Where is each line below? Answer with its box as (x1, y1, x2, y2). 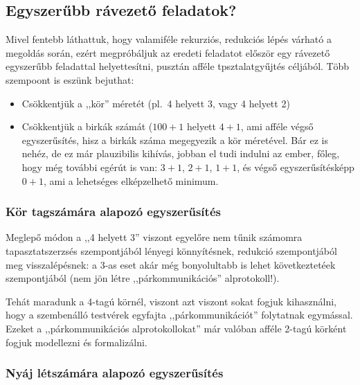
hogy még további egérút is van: (21, 159, 158, 174)
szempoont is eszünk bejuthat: (6, 72, 134, 87)
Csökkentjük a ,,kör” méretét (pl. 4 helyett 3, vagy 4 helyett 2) (21, 96, 290, 110)
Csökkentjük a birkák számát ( (21, 119, 153, 134)
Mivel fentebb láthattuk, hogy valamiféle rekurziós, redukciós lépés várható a (6, 32, 332, 46)
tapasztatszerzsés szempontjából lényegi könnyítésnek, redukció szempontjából (6, 243, 337, 258)
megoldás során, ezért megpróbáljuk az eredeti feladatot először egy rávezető (6, 45, 330, 60)
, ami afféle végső (240, 119, 314, 134)
